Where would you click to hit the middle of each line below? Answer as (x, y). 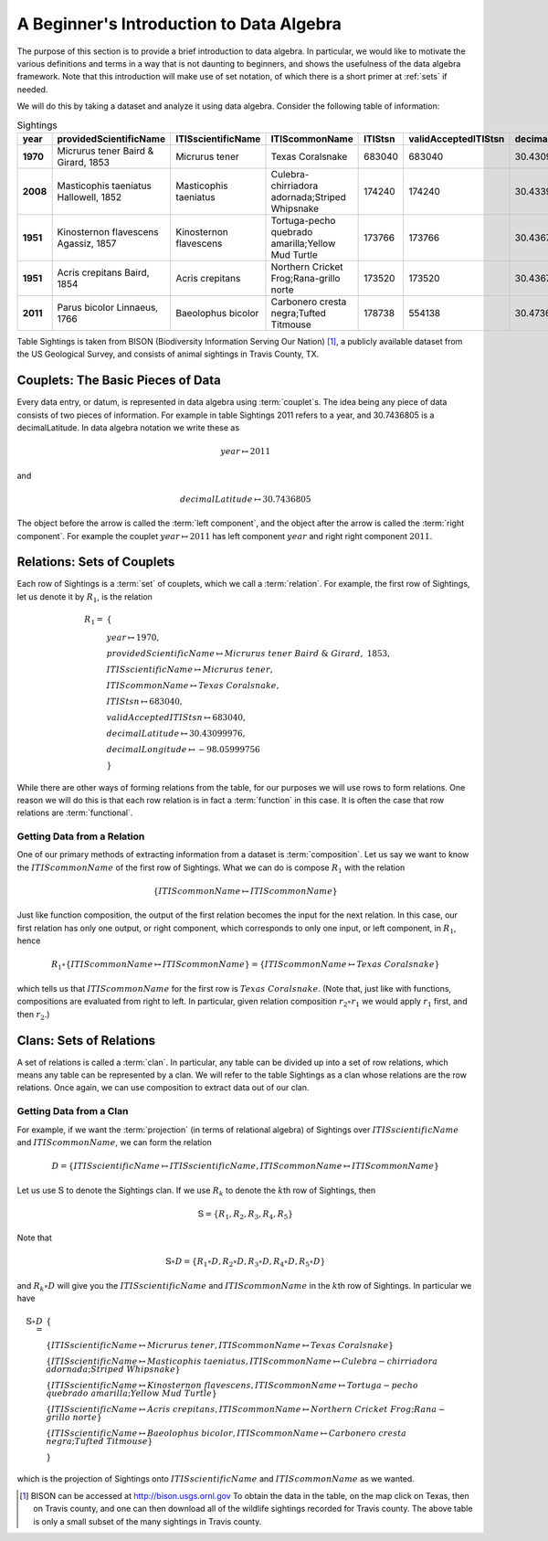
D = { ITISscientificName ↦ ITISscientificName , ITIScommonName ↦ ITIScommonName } (246, 1166)
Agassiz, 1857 (87, 243)
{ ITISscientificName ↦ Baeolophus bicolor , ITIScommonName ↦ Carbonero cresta (226, 1433)
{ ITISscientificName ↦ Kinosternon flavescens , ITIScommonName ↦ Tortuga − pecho (232, 1385)
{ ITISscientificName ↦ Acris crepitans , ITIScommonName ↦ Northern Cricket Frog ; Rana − (246, 1409)
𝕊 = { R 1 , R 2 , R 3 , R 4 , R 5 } (246, 1215)
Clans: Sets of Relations (86, 1041)
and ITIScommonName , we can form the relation (114, 1142)
